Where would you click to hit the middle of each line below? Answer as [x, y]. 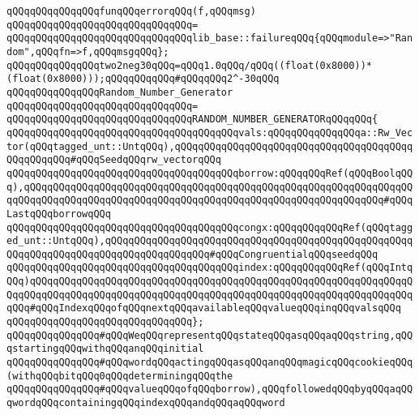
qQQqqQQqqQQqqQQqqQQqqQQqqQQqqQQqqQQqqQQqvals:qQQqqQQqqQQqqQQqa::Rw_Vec [210, 133]
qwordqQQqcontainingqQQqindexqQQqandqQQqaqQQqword [146, 403]
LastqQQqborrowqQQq [59, 214]
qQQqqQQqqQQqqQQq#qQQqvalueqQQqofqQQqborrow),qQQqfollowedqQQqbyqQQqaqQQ [210, 389]
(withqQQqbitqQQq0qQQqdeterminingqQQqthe [120, 376]
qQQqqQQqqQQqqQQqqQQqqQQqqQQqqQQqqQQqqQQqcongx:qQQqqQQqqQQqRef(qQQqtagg [210, 227]
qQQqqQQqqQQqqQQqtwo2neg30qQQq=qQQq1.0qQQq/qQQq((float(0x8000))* [190, 65]
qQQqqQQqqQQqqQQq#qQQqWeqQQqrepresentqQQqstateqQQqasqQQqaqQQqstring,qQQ [210, 335]
